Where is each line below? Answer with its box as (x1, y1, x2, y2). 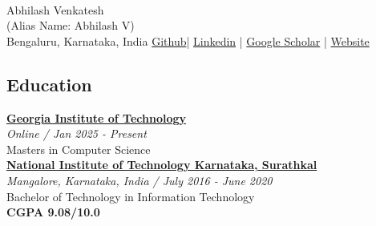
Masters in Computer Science (6, 140, 151, 157)
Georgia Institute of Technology (6, 109, 187, 126)
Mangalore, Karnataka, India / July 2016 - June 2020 (6, 172, 273, 188)
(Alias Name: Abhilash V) (6, 17, 135, 34)
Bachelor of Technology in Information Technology (6, 188, 255, 204)
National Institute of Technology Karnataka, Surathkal (6, 156, 317, 173)
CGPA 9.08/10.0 (6, 204, 100, 220)
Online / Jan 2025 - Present (6, 125, 147, 142)
